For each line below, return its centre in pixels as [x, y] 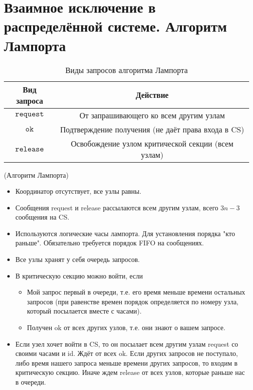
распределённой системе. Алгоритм [116, 26]
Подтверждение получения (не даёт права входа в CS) [152, 129]
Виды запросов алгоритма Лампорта [126, 70]
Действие [152, 95]
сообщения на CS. [42, 217]
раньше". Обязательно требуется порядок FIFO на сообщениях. [109, 243]
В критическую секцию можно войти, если [79, 275]
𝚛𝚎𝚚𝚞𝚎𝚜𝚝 [30, 114]
